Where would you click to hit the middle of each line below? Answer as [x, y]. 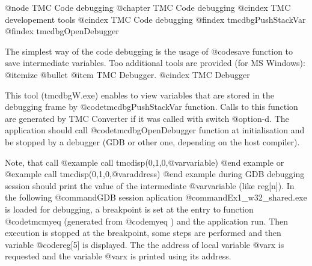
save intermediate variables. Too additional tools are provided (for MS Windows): [155, 63]
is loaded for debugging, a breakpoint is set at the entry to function [129, 209]
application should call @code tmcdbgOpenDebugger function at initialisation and [155, 130]
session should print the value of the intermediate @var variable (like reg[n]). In [150, 185]
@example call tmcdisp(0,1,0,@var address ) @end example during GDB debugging [155, 174]
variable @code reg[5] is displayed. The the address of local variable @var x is [145, 244]
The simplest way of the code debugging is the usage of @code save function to [149, 51]
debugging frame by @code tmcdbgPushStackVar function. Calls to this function [151, 107]
